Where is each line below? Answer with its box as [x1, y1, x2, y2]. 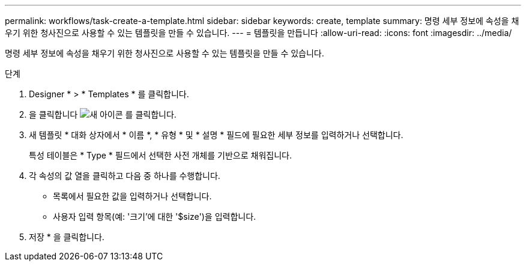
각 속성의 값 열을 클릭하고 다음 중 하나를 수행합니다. [29, 171, 220, 181]
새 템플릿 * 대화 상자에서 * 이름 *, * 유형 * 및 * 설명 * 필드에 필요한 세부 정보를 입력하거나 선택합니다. [29, 130, 404, 140]
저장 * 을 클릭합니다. [29, 232, 104, 242]
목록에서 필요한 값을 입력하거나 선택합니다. [53, 191, 212, 201]
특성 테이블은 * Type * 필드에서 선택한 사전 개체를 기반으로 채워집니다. [29, 150, 292, 160]
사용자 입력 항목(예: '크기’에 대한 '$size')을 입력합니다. [53, 211, 256, 222]
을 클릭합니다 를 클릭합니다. [29, 109, 177, 119]
